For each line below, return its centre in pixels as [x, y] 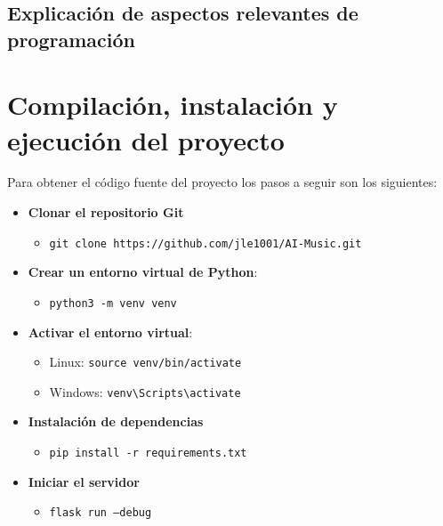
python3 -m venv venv [113, 303]
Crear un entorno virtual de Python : [143, 272]
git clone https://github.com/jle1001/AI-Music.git [205, 243]
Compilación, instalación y [173, 105]
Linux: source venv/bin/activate [145, 362]
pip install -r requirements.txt [148, 453]
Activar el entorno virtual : [110, 332]
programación [71, 39]
